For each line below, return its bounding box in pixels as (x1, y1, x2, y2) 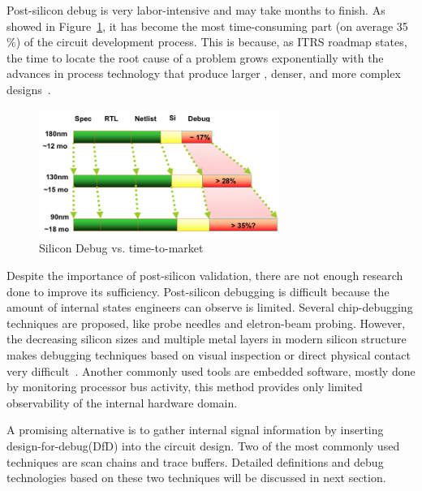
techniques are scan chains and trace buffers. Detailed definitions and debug (6, 453, 384, 470)
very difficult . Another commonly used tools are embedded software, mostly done (6, 362, 416, 379)
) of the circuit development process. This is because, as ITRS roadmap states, (15, 33, 407, 50)
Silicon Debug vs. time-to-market (39, 239, 204, 256)
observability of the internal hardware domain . (6, 394, 238, 411)
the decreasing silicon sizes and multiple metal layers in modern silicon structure (6, 330, 407, 347)
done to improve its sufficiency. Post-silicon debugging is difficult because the (6, 282, 390, 299)
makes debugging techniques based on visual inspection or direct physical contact (6, 347, 411, 363)
